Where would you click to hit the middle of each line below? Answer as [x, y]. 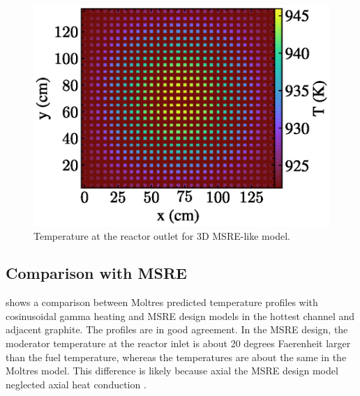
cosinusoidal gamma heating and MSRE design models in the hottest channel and [180, 315]
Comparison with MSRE [96, 273]
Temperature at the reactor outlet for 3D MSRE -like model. [162, 235]
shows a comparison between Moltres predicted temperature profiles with [162, 302]
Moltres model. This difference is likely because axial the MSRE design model [172, 371]
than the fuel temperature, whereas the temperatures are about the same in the [176, 357]
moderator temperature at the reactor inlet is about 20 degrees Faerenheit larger [178, 343]
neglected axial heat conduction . [76, 384]
